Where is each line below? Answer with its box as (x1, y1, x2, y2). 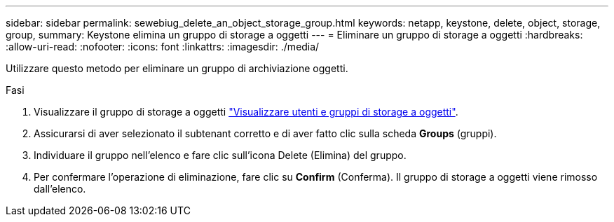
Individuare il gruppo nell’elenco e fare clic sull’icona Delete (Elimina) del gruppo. (34, 149, 407, 161)
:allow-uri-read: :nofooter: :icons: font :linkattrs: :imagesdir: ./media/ (6, 41, 320, 53)
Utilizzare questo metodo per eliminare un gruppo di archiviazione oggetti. (6, 62, 348, 74)
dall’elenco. (34, 183, 86, 195)
